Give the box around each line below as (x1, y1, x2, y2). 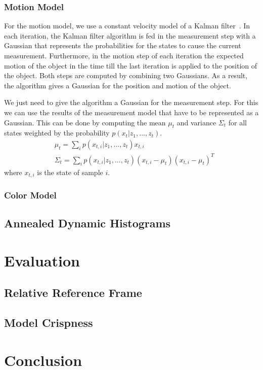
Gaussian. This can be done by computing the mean (4, 117, 166, 127)
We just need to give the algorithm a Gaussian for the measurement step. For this (4, 97, 258, 108)
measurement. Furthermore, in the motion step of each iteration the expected (4, 50, 244, 60)
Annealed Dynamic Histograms (4, 215, 171, 231)
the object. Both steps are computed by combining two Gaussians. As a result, (4, 70, 248, 81)
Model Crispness (4, 315, 93, 330)
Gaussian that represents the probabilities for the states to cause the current (4, 40, 241, 51)
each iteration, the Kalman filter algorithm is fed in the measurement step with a (4, 30, 256, 41)
